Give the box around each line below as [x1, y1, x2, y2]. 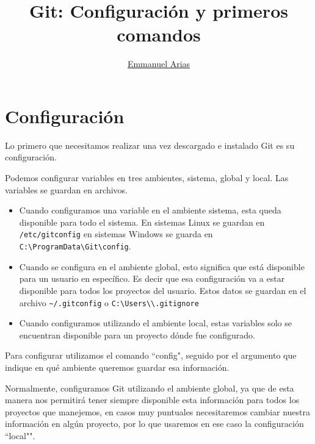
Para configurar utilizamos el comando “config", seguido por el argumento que [5, 349, 297, 362]
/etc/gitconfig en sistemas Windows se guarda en [19, 227, 213, 240]
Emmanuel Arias [127, 57, 190, 70]
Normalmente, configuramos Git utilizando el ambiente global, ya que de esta [5, 381, 294, 394]
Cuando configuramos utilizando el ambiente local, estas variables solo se [19, 317, 292, 329]
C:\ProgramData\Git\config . [19, 240, 131, 252]
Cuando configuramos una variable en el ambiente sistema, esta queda [19, 204, 281, 217]
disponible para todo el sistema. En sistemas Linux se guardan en [19, 215, 265, 228]
